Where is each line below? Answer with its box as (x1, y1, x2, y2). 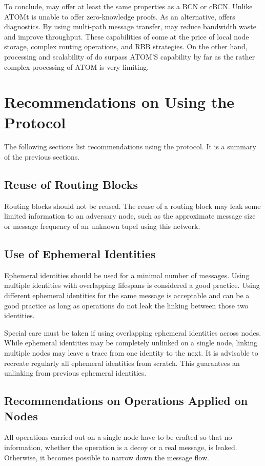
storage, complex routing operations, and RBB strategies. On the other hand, (4, 41, 248, 52)
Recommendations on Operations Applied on (4, 393, 248, 409)
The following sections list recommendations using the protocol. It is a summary (4, 141, 256, 152)
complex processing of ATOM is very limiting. (4, 61, 149, 72)
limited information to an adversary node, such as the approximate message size (4, 210, 256, 221)
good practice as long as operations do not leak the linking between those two (4, 300, 249, 310)
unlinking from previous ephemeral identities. (4, 367, 147, 378)
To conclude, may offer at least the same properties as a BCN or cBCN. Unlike (4, 1, 253, 11)
